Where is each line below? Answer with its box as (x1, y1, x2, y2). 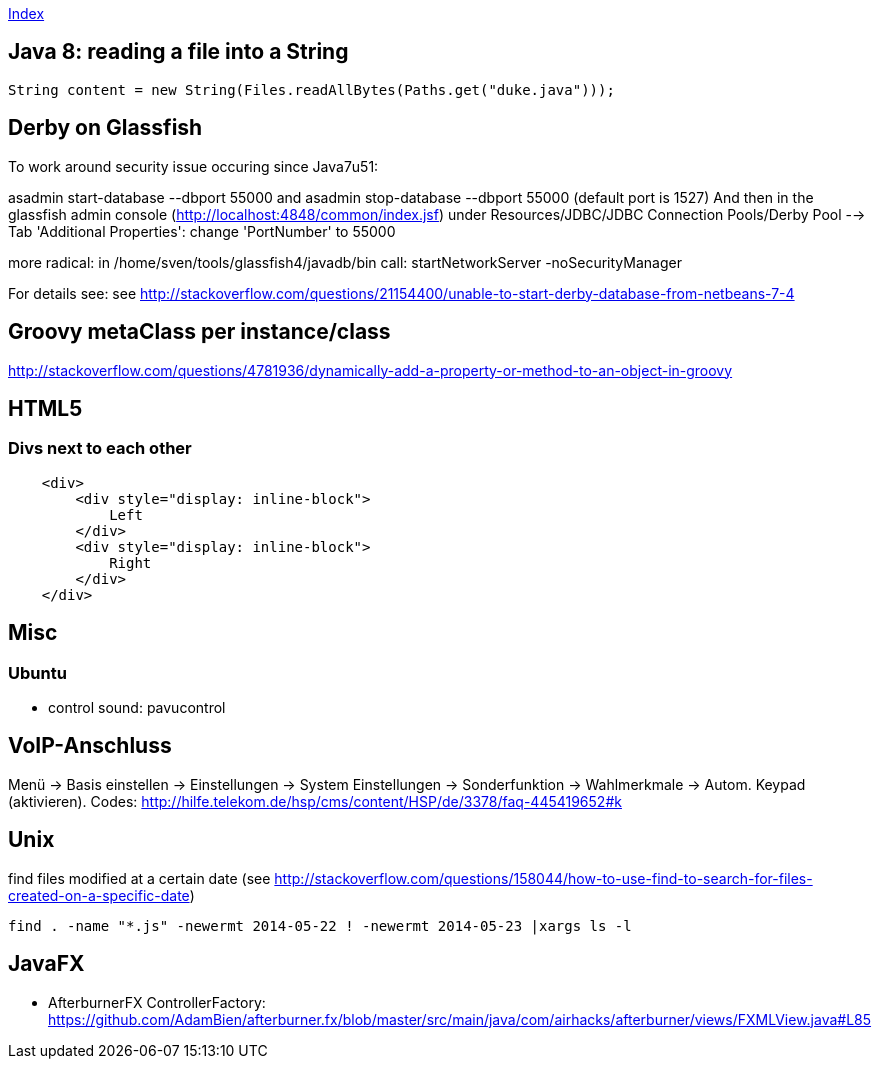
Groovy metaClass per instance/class (8, 319, 391, 345)
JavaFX (8, 951, 85, 977)
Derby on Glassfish (8, 115, 203, 141)
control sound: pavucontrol (48, 698, 226, 716)
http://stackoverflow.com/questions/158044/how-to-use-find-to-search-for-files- (274, 869, 813, 887)
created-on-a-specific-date (8, 886, 190, 904)
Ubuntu (8, 662, 67, 683)
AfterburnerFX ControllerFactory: (48, 993, 266, 1011)
